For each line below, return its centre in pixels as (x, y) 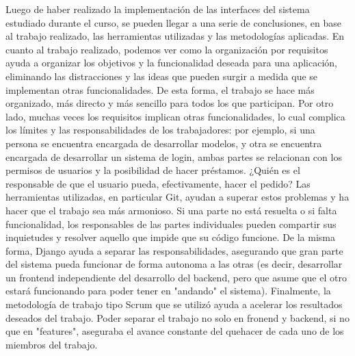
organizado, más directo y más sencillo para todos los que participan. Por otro (170, 103)
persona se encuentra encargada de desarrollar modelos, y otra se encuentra (164, 143)
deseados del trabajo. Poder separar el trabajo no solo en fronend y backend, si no (177, 317)
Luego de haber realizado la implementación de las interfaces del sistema (158, 9)
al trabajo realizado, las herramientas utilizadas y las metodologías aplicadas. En (175, 36)
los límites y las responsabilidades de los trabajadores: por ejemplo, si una (160, 130)
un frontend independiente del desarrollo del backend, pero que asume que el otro (176, 277)
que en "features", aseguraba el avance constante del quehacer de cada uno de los (175, 331)
